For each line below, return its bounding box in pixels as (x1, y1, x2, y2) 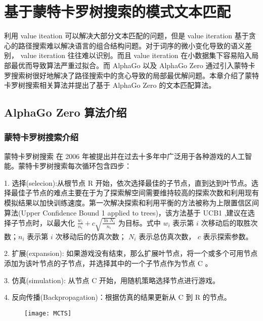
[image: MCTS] (24, 309, 72, 317)
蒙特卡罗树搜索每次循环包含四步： (18, 161, 131, 171)
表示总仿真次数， (139, 231, 196, 241)
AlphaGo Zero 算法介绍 (4, 104, 127, 120)
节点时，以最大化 (18, 217, 75, 228)
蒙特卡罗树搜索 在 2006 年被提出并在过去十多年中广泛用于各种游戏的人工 (4, 150, 245, 161)
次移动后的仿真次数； (55, 231, 126, 241)
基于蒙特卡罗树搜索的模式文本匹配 (4, 1, 231, 22)
